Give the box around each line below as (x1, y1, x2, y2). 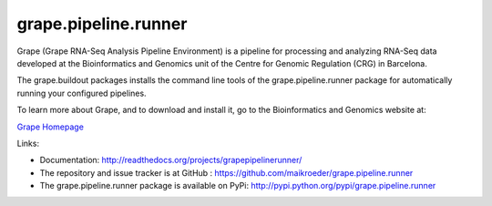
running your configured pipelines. (16, 88, 147, 98)
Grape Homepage (16, 121, 84, 132)
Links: (16, 138, 40, 149)
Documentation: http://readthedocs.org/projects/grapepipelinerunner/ (39, 155, 302, 166)
